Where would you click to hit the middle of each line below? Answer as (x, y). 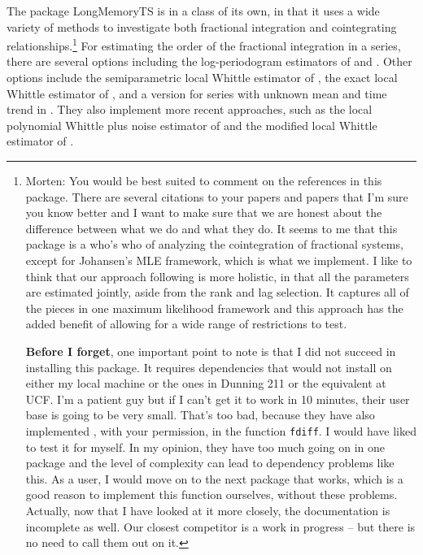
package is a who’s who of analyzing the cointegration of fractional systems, (214, 244)
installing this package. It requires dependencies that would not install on (209, 367)
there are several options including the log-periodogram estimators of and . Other (209, 61)
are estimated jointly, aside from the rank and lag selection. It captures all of (217, 292)
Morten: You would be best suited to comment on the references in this (204, 180)
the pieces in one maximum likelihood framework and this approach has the (214, 308)
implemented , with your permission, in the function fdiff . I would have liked (221, 430)
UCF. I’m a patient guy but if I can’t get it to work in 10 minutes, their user (218, 399)
